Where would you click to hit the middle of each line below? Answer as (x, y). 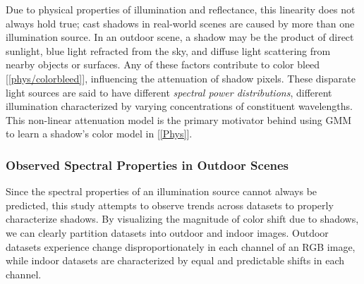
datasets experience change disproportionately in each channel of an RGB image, (181, 246)
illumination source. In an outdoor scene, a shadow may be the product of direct (180, 37)
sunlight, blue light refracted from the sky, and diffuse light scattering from (168, 50)
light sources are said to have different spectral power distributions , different (169, 92)
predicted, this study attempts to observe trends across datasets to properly (170, 205)
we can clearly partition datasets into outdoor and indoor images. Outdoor (167, 232)
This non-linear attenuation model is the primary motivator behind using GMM (179, 119)
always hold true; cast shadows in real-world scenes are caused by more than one (180, 23)
